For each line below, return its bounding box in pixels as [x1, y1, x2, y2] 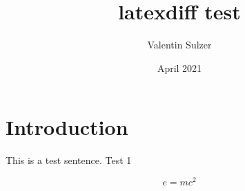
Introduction [6, 113, 128, 141]
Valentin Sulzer [147, 37, 212, 52]
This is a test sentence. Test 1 [6, 153, 132, 167]
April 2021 [157, 60, 202, 75]
